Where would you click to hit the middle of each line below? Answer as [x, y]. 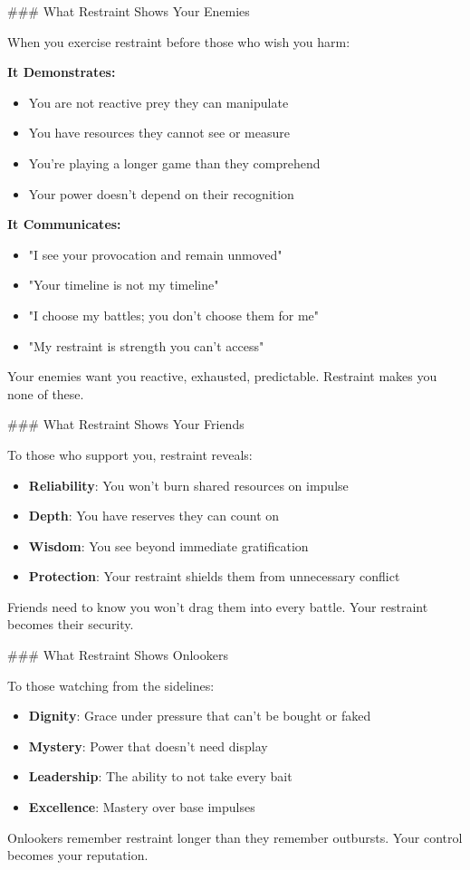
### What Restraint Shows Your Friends [126, 424]
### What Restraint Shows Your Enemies [129, 11]
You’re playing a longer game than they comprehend [174, 163]
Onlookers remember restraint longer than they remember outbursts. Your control [235, 837]
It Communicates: [64, 224]
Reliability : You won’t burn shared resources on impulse [188, 485]
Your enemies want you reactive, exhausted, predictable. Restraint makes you [222, 376]
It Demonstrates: [62, 72]
